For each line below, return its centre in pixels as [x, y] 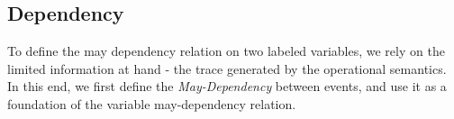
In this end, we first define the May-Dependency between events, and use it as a [227, 86]
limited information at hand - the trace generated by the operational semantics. [227, 68]
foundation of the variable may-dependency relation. [152, 103]
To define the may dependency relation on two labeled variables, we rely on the [226, 51]
